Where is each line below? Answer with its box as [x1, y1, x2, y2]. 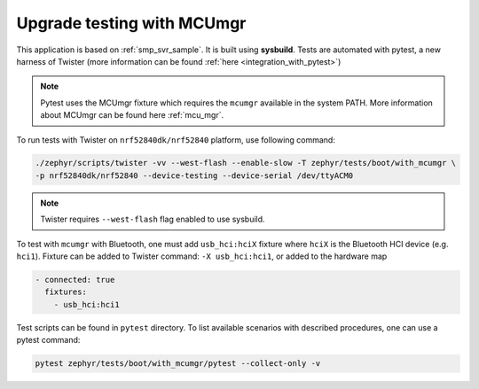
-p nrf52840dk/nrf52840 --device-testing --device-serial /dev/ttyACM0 [35, 170, 354, 181]
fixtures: [44, 287, 88, 297]
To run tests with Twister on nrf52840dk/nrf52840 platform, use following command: [16, 134, 336, 145]
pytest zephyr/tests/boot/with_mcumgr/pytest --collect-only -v [35, 359, 321, 369]
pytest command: [16, 335, 81, 346]
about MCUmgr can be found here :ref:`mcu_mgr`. [40, 110, 224, 121]
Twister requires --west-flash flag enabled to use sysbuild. [40, 214, 265, 225]
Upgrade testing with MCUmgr [16, 13, 247, 33]
